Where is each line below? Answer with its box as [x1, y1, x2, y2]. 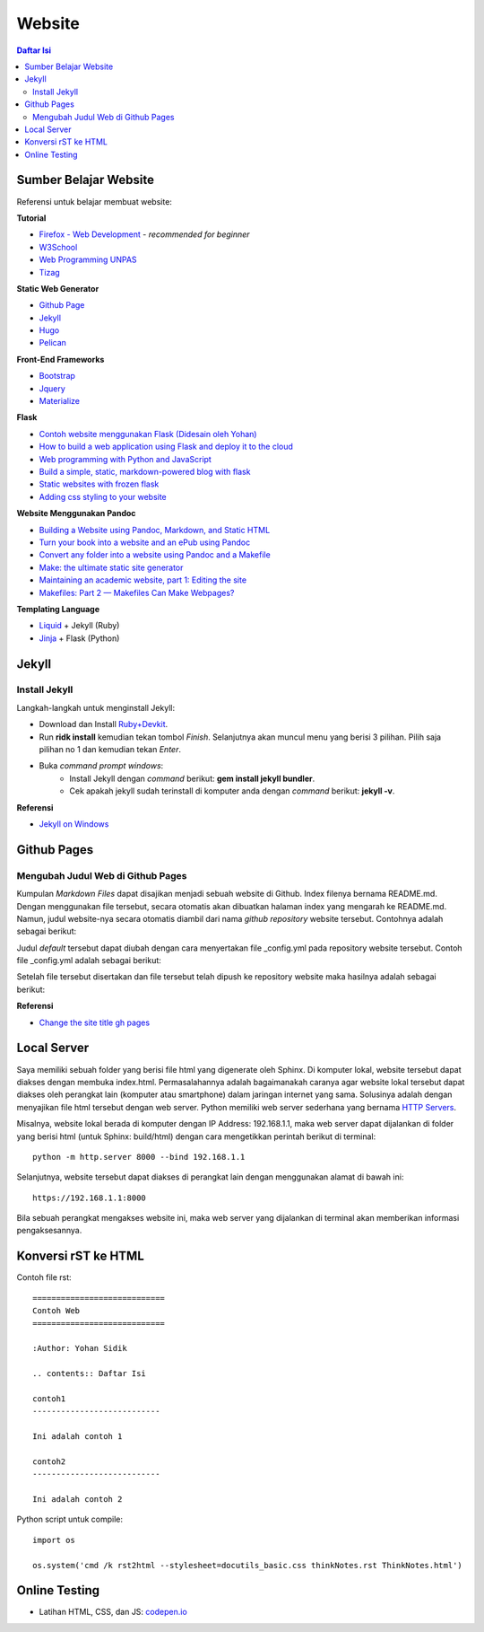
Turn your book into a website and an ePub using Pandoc [39, 537, 251, 548]
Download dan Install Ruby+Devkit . [39, 719, 169, 730]
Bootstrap [39, 371, 76, 382]
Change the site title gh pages [39, 1017, 151, 1028]
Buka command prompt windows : [39, 760, 164, 771]
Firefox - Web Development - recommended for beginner [39, 229, 250, 240]
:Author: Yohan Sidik [32, 1343, 127, 1354]
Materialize [39, 396, 81, 407]
